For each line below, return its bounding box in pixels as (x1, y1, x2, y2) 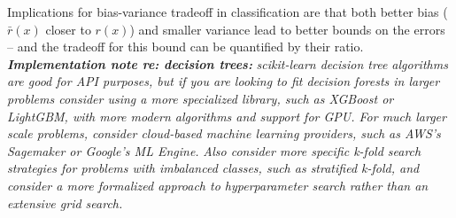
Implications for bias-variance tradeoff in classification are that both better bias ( (7, 3, 448, 20)
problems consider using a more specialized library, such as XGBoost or (7, 89, 394, 107)
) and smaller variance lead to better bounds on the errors (129, 19, 445, 38)
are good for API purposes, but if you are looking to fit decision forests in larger (7, 72, 440, 90)
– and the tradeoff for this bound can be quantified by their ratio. (7, 37, 364, 56)
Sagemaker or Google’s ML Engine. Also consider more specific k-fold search (7, 141, 421, 160)
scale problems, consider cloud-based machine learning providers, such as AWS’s (7, 124, 441, 143)
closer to (45, 19, 91, 38)
